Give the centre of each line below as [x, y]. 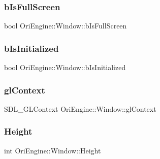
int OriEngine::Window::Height [53, 150]
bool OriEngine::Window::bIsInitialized [65, 67]
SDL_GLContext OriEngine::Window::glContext [80, 108]
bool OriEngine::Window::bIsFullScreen [66, 26]
